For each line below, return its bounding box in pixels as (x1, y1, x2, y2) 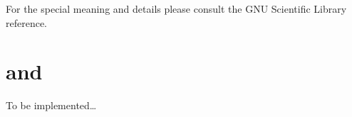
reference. (6, 15, 48, 30)
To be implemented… (6, 98, 97, 113)
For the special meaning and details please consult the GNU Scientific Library (6, 1, 347, 16)
